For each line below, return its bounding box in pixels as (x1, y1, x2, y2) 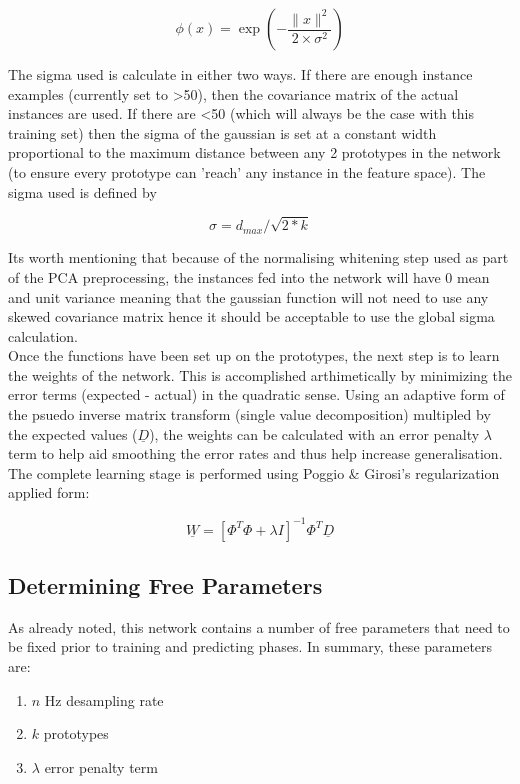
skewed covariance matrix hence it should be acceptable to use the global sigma (8, 306, 495, 327)
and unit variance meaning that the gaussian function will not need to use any (8, 286, 489, 307)
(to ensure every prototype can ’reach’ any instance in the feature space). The (8, 161, 486, 182)
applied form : (8, 482, 90, 503)
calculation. (8, 325, 79, 346)
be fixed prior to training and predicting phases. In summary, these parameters (8, 636, 493, 657)
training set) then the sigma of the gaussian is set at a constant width (8, 122, 437, 143)
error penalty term (44, 756, 158, 777)
